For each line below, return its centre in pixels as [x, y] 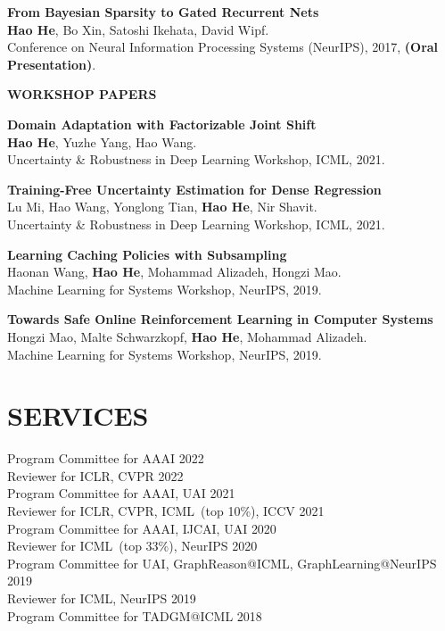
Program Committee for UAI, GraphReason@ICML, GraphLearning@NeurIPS [222, 563]
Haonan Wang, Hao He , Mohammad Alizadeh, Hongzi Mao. [174, 272]
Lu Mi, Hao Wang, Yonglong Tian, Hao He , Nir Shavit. [162, 207]
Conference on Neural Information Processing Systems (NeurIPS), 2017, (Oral [223, 47]
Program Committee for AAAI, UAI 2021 [121, 493]
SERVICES [78, 415]
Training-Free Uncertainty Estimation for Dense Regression [194, 189]
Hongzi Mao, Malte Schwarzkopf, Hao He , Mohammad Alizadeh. [187, 336]
